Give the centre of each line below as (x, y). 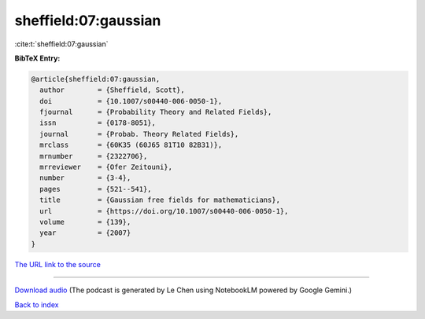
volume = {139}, (85, 222)
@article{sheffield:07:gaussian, (96, 79)
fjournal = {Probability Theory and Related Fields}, (156, 112)
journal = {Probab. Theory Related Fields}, (139, 134)
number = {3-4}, (85, 178)
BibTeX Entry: (37, 58)
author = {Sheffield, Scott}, (112, 90)
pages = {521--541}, (96, 189)
